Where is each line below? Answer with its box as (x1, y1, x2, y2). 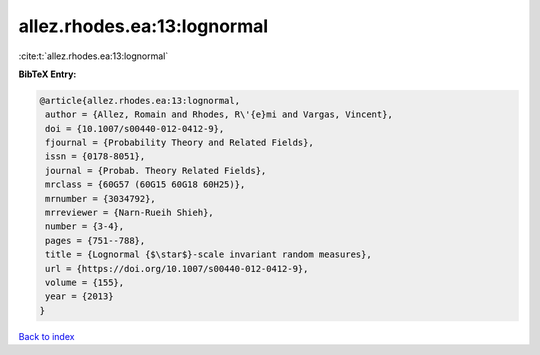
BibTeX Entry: (18, 68, 77, 80)
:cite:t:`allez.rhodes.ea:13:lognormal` (18, 50, 169, 62)
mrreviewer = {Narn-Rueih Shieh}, (45, 207, 214, 219)
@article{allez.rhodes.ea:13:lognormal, (39, 95, 240, 106)
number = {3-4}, (45, 221, 125, 232)
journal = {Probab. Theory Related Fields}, (45, 165, 267, 176)
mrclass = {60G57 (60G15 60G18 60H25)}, (45, 179, 246, 190)
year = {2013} (45, 291, 114, 302)
